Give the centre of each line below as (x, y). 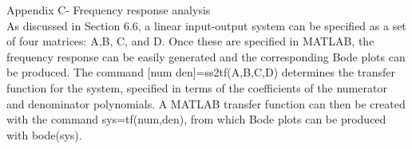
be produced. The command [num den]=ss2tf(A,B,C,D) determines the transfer (201, 72)
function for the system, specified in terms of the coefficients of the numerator (197, 87)
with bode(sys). (44, 134)
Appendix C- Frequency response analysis (109, 10)
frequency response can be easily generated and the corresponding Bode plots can (206, 56)
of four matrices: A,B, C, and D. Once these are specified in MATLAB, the (190, 41)
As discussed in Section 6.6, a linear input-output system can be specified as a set (206, 25)
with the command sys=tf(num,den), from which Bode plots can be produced (196, 119)
